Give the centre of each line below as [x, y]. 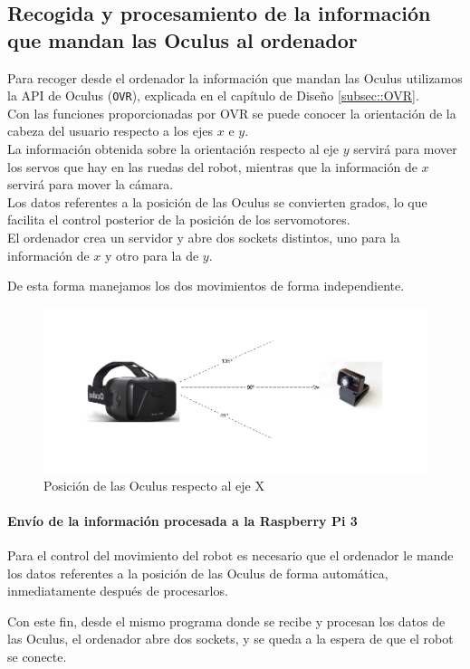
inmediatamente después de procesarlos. [118, 591]
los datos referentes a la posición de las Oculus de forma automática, [198, 573]
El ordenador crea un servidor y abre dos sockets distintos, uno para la [204, 237]
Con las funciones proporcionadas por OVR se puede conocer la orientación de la [232, 113]
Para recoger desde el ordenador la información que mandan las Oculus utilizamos [235, 77]
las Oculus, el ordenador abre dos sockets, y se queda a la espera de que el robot [230, 639]
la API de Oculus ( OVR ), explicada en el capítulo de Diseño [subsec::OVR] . [213, 96]
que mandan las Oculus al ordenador [182, 39]
